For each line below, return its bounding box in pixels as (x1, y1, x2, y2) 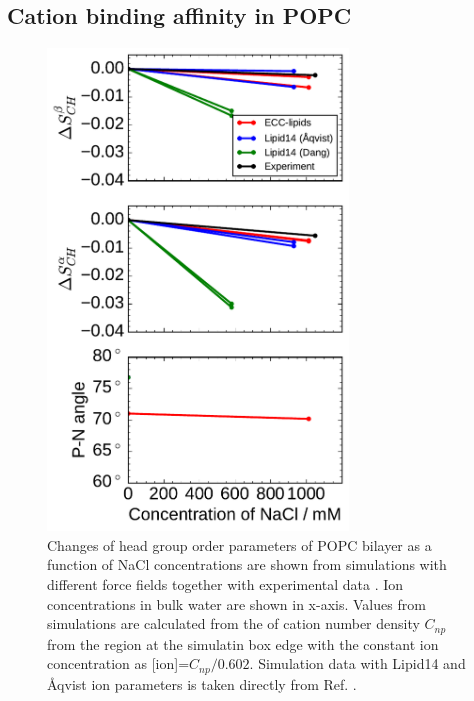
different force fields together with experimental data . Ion (47, 574, 404, 594)
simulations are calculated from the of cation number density (47, 613, 420, 634)
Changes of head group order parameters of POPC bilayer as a (47, 534, 432, 555)
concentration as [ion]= (47, 653, 190, 674)
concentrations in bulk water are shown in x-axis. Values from (47, 593, 426, 614)
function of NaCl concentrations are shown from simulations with (47, 554, 447, 575)
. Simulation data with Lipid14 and (249, 653, 466, 674)
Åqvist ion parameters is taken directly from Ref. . (47, 673, 357, 694)
